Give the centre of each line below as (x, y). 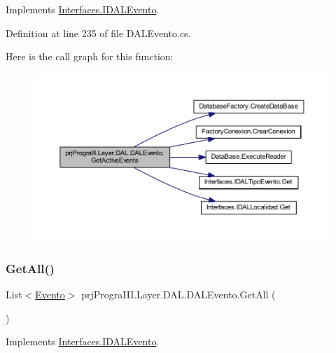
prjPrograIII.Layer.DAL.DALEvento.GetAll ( (178, 294)
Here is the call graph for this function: (90, 56)
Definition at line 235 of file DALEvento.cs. (98, 33)
